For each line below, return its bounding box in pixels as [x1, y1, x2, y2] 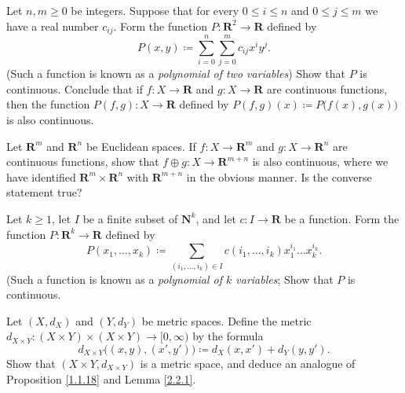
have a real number [6, 17, 99, 34]
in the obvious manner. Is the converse [186, 168, 372, 185]
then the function [6, 96, 90, 112]
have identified [6, 168, 76, 185]
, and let [195, 210, 236, 226]
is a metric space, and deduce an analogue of [140, 355, 356, 372]
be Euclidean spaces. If [86, 138, 196, 154]
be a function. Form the [284, 210, 400, 226]
